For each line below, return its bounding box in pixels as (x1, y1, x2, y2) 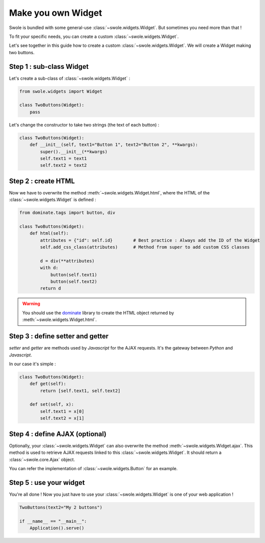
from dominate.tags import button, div (19, 210, 115, 216)
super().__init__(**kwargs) (40, 149, 108, 155)
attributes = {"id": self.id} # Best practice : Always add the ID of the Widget (40, 237, 260, 243)
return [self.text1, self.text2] (40, 388, 121, 393)
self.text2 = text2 (40, 162, 87, 168)
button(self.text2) (50, 279, 98, 285)
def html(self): (29, 230, 69, 236)
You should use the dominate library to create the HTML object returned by (22, 310, 174, 316)
